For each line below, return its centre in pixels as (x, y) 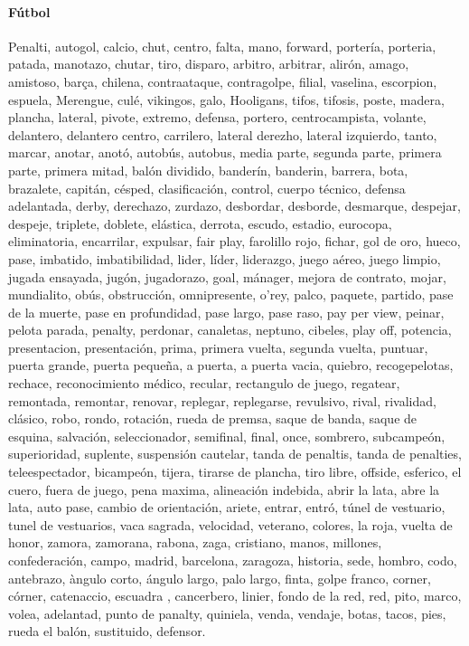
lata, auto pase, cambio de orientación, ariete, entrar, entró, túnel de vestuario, (227, 507)
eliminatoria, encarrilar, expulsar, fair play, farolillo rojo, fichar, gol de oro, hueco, (234, 241)
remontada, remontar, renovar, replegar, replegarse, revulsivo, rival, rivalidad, (222, 400)
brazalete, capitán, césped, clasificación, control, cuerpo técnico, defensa (207, 188)
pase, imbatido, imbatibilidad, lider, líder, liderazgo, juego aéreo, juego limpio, (225, 258)
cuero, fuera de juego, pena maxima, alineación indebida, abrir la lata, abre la (224, 489)
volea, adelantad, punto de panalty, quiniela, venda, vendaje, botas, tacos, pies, (227, 613)
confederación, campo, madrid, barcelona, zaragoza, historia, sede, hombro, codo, (233, 560)
